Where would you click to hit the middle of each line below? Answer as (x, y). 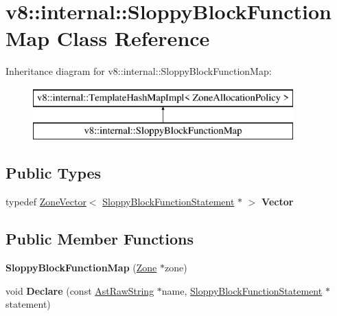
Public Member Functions (100, 239)
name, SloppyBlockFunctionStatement (242, 290)
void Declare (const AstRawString (80, 290)
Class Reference (133, 38)
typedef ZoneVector (46, 202)
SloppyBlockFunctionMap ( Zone (81, 268)
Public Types (54, 173)
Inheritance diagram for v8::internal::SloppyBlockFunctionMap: (139, 71)
